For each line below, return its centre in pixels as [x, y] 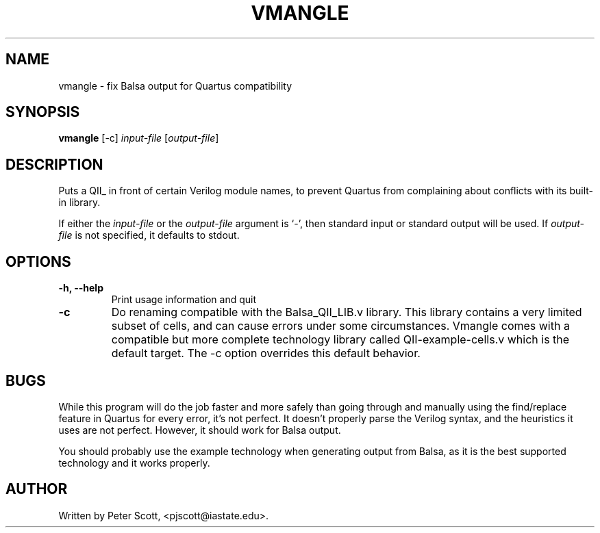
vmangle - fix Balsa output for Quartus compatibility [175, 86]
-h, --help [81, 288]
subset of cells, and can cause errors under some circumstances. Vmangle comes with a [340, 326]
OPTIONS [38, 261]
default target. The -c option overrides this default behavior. [266, 353]
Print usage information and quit [184, 300]
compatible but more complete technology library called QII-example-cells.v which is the [340, 340]
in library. [79, 203]
